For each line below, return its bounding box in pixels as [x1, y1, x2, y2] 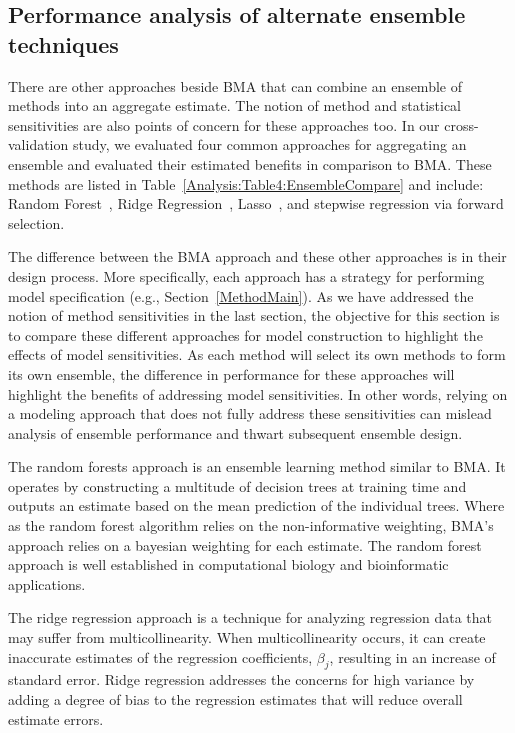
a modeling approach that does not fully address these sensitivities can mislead [8, 403, 492, 424]
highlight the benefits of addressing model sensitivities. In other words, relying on [8, 383, 508, 404]
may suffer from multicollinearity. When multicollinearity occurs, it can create [8, 627, 486, 648]
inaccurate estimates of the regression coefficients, [8, 646, 313, 667]
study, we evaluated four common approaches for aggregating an [72, 134, 467, 155]
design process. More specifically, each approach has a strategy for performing [8, 265, 485, 286]
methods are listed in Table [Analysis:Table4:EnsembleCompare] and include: [8, 173, 484, 194]
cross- [444, 114, 479, 135]
